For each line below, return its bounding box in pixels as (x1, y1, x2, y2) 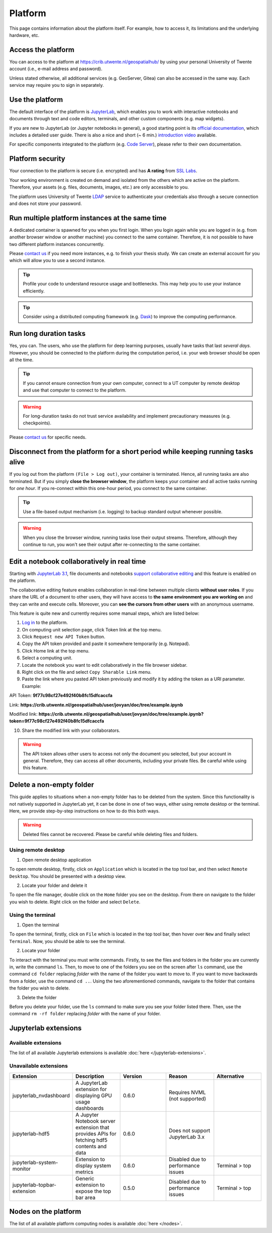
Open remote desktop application (22, 857, 92, 863)
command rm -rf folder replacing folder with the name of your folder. (9, 1011, 161, 1017)
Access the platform (9, 45, 75, 54)
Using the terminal (9, 911, 55, 918)
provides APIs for (76, 1130, 117, 1137)
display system (76, 1162, 111, 1169)
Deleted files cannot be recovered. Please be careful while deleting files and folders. (23, 831, 198, 837)
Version (122, 1072, 143, 1079)
